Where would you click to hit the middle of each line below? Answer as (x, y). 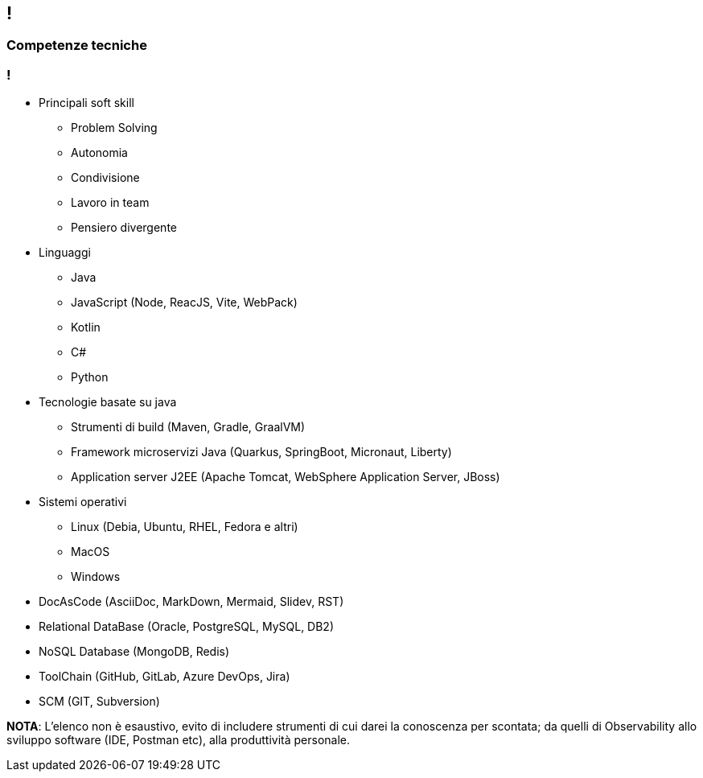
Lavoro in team (110, 203)
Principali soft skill (86, 103)
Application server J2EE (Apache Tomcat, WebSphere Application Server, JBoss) (286, 477)
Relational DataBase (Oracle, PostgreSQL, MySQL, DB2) (187, 627)
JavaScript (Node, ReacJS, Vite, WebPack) (184, 303)
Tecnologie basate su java (108, 402)
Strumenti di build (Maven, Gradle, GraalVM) (188, 427)
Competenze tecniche (77, 45)
